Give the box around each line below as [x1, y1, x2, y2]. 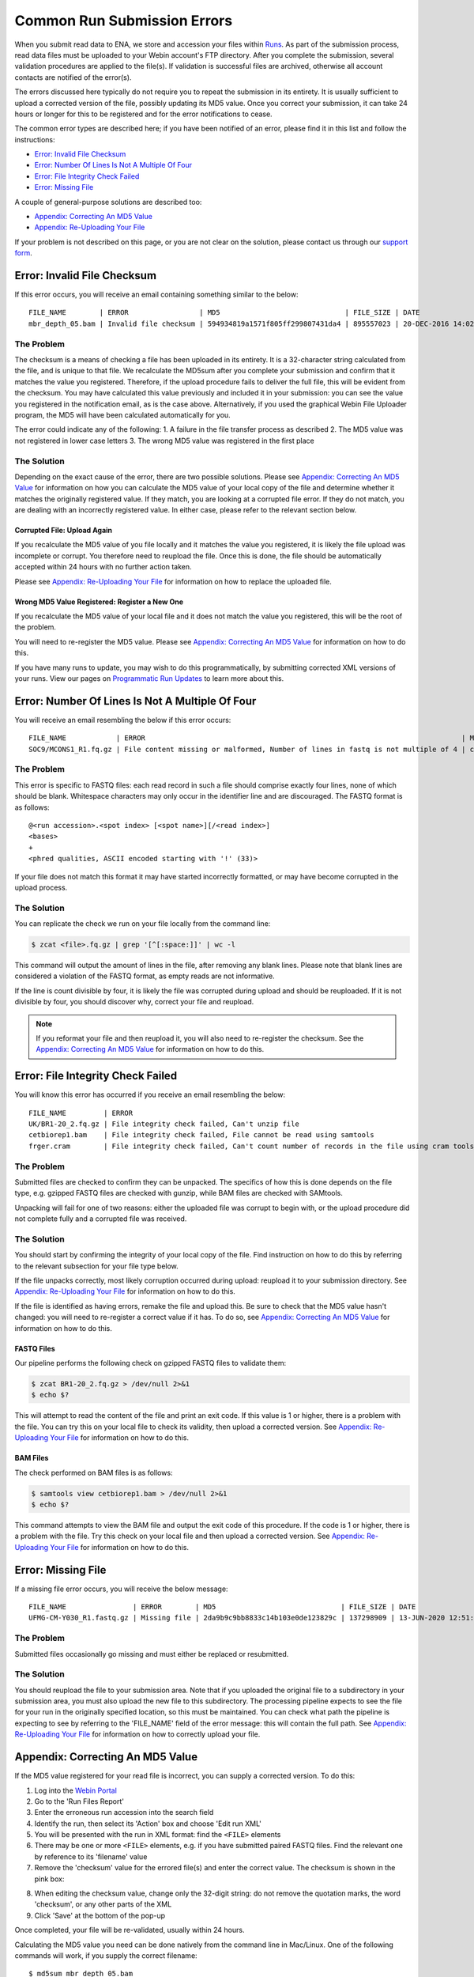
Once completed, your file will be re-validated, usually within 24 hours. [14, 1926, 245, 1935]
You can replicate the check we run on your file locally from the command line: [14, 919, 271, 928]
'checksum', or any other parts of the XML [34, 1900, 172, 1909]
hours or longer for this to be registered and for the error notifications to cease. [14, 109, 273, 119]
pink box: [34, 1874, 65, 1884]
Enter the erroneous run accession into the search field [34, 1808, 214, 1817]
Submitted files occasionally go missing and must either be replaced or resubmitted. [14, 1649, 289, 1658]
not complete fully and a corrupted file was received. [14, 1214, 187, 1223]
